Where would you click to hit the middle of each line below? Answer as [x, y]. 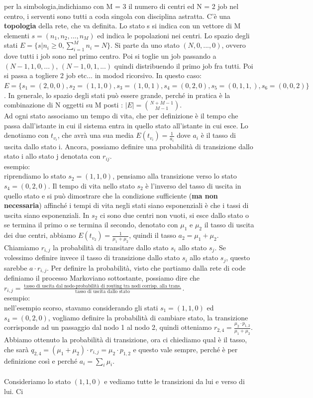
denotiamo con [26, 135]
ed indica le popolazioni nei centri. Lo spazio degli [173, 35]
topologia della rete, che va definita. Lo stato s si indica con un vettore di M [122, 26]
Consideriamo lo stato [37, 381]
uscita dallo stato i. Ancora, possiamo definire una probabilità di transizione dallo [129, 146]
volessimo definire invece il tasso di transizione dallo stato [92, 257]
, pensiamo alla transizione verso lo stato [175, 176]
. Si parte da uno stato [145, 45]
